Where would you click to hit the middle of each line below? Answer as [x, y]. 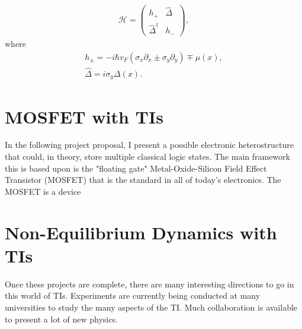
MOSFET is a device [43, 191]
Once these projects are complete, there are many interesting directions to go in [150, 284]
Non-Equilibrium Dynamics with [141, 232]
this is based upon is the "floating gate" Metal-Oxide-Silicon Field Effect [136, 168]
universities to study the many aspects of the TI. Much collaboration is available [151, 307]
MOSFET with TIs [84, 116]
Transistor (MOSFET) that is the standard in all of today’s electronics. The [143, 180]
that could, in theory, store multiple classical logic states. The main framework [147, 156]
